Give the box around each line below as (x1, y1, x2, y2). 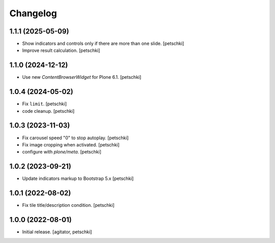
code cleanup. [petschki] (22, 108, 75, 114)
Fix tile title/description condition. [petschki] (22, 202, 115, 208)
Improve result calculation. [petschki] (22, 47, 100, 53)
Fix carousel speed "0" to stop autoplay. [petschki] (22, 135, 129, 141)
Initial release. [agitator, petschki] (22, 229, 92, 235)
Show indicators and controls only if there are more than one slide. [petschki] (22, 41, 184, 47)
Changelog (9, 8, 57, 19)
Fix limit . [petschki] (22, 101, 67, 107)
